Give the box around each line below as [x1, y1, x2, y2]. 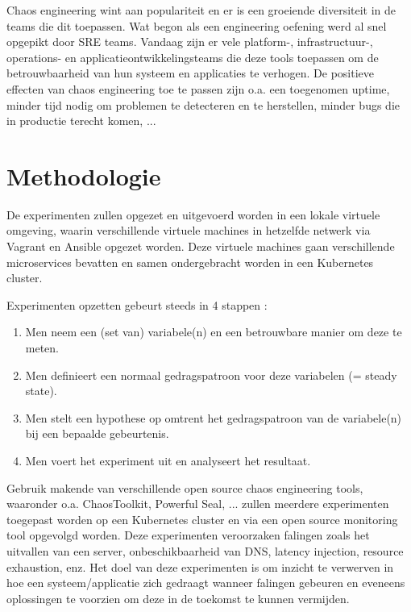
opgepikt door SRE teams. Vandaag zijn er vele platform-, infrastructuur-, [6, 33, 373, 50]
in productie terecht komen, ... [6, 112, 156, 129]
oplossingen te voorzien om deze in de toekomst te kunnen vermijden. [6, 589, 350, 606]
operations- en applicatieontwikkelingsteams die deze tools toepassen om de [6, 48, 379, 65]
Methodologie [6, 159, 161, 192]
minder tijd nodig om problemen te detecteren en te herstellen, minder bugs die [6, 96, 401, 113]
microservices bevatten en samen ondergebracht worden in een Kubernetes [6, 253, 374, 270]
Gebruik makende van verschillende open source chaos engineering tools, [6, 479, 363, 496]
